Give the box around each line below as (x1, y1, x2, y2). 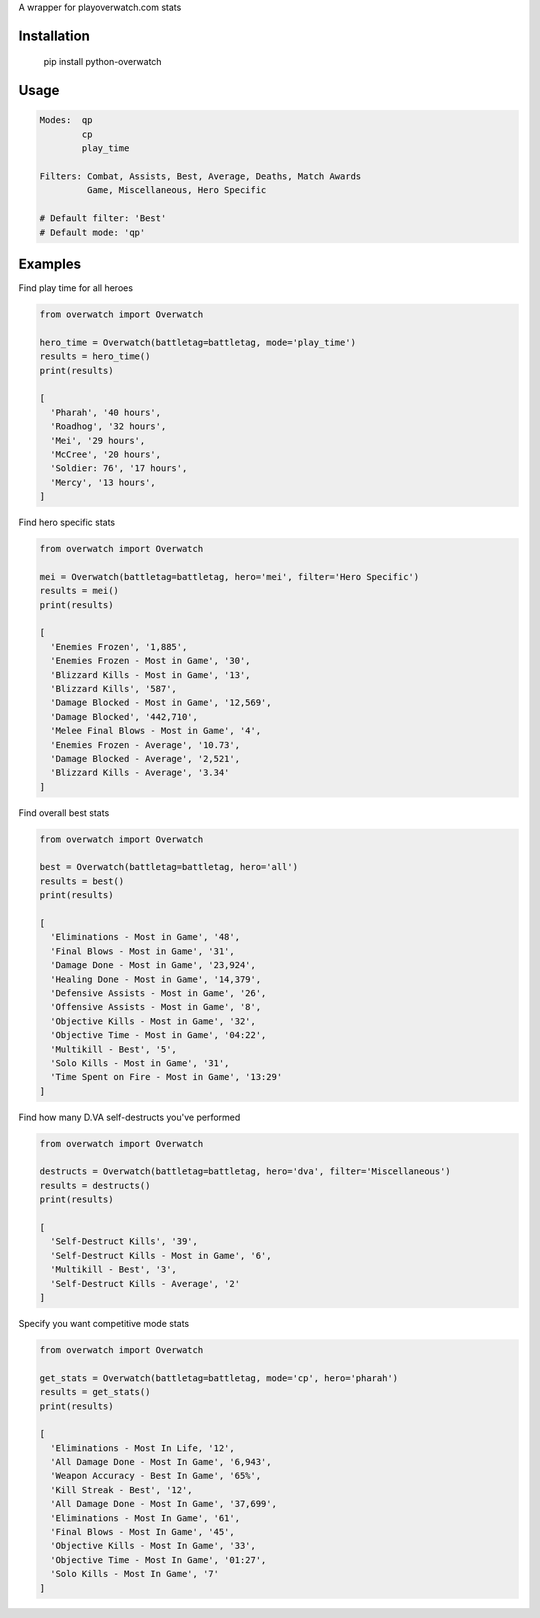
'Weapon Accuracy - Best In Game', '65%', (50, 1470, 262, 1482)
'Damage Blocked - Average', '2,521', (50, 753, 240, 764)
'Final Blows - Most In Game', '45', (50, 1526, 235, 1538)
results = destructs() (39, 1180, 151, 1191)
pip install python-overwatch (43, 56, 162, 68)
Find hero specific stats (18, 516, 115, 529)
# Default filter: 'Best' (39, 213, 167, 224)
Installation (18, 27, 90, 44)
